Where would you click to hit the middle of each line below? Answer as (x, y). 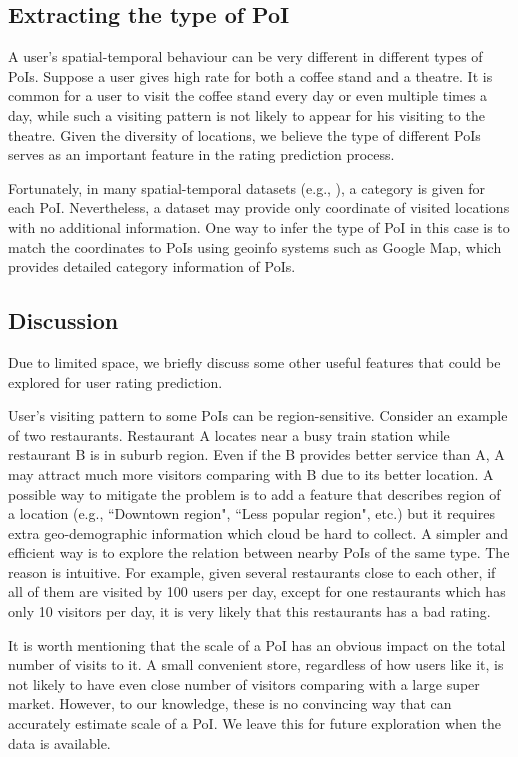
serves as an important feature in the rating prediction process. (201, 154)
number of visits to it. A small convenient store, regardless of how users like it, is (256, 664)
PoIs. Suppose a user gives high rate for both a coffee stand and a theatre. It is (250, 75)
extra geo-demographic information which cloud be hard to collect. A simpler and (258, 532)
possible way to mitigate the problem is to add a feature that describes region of (254, 493)
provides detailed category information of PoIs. (152, 266)
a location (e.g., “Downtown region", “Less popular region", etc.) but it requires (251, 513)
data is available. (59, 742)
